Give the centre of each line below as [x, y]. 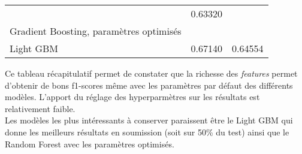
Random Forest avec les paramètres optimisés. [90, 144]
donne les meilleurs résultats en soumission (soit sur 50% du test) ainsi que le [147, 132]
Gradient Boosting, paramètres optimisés [96, 31]
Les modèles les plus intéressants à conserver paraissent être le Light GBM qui [149, 120]
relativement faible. [40, 108]
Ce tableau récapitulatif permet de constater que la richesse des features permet [151, 73]
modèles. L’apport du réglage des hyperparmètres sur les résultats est [132, 97]
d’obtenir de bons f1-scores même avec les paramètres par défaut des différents [149, 85]
